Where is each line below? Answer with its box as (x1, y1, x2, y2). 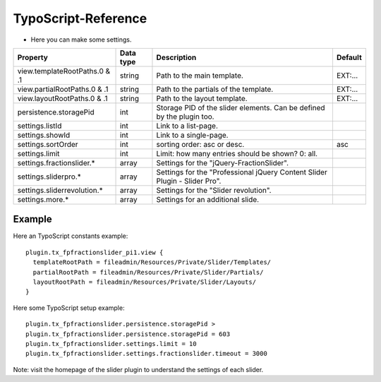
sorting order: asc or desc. (156, 139, 245, 149)
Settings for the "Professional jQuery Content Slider (156, 167, 327, 177)
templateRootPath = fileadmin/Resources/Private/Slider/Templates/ (32, 258, 272, 266)
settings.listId (17, 121, 62, 131)
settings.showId (17, 130, 71, 140)
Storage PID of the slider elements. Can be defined (156, 102, 325, 112)
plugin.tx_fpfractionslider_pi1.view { (25, 248, 164, 256)
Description (156, 52, 197, 62)
